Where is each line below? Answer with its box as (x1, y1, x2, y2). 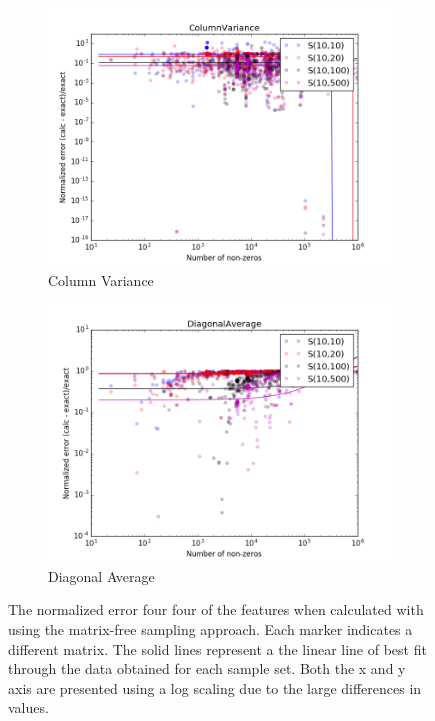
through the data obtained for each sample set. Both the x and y (8, 658, 406, 679)
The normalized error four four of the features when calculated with (8, 599, 424, 620)
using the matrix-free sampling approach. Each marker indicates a (8, 618, 413, 639)
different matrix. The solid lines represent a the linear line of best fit (8, 638, 427, 659)
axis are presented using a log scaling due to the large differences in (8, 677, 422, 698)
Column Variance (48, 269, 154, 290)
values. (8, 697, 49, 718)
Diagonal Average (48, 565, 155, 586)
